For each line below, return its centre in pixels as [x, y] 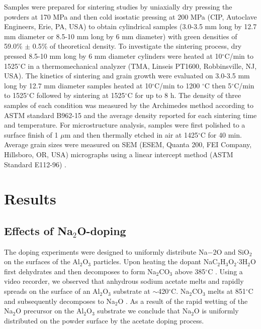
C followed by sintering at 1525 [77, 95]
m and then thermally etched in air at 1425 [131, 134]
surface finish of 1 [31, 134]
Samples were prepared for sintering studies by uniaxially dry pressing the [118, 7]
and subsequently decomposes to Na [60, 301]
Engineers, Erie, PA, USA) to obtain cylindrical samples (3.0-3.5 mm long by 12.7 [130, 26]
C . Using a [225, 271]
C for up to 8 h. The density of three [184, 95]
